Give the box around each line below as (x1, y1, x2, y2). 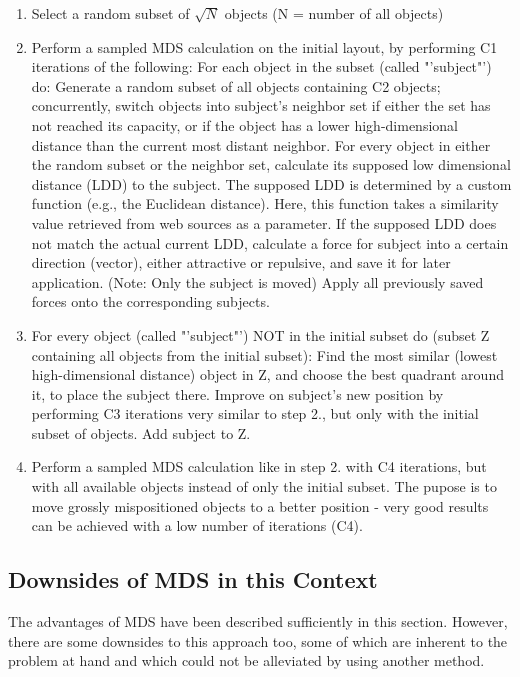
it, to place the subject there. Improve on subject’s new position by (31, 383, 444, 404)
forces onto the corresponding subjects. (31, 291, 270, 312)
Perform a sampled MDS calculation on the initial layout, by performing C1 (31, 36, 498, 57)
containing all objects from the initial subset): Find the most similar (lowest (31, 344, 498, 365)
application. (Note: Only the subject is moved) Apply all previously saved (31, 271, 484, 292)
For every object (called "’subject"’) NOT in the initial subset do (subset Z (31, 324, 490, 345)
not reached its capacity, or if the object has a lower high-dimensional (31, 114, 458, 135)
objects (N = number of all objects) (224, 3, 444, 23)
